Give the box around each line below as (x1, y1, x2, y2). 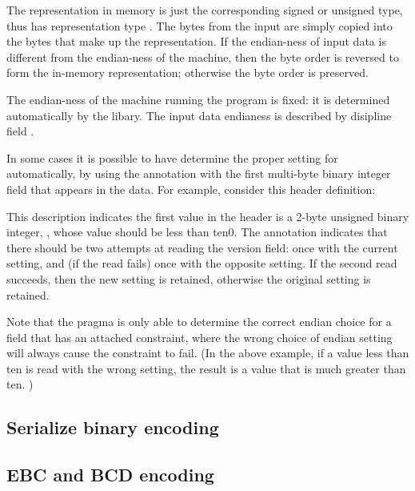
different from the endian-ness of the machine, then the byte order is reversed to (6, 48, 399, 65)
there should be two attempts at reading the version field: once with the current (6, 239, 398, 256)
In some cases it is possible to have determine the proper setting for (6, 149, 338, 166)
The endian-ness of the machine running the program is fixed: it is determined (6, 91, 390, 107)
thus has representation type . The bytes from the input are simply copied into (6, 17, 393, 34)
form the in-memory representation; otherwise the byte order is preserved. (6, 64, 369, 81)
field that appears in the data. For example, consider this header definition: (6, 180, 376, 197)
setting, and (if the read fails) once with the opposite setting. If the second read (6, 255, 397, 272)
